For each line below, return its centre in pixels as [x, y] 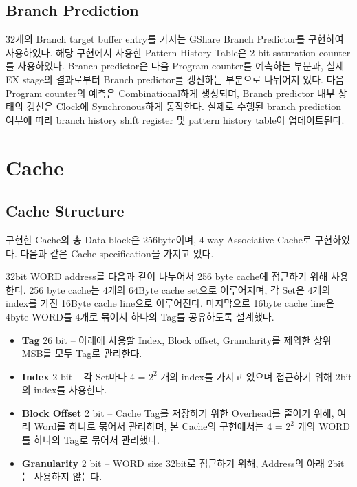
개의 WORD [324, 426]
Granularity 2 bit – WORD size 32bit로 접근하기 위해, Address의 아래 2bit [183, 463]
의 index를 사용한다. [64, 390]
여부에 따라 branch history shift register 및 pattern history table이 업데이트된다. [175, 119]
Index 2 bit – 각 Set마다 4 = [84, 376]
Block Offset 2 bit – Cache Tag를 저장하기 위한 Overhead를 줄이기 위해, [178, 412]
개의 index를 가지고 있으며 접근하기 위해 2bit [256, 376]
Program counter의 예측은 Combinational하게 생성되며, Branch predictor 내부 [170, 93]
